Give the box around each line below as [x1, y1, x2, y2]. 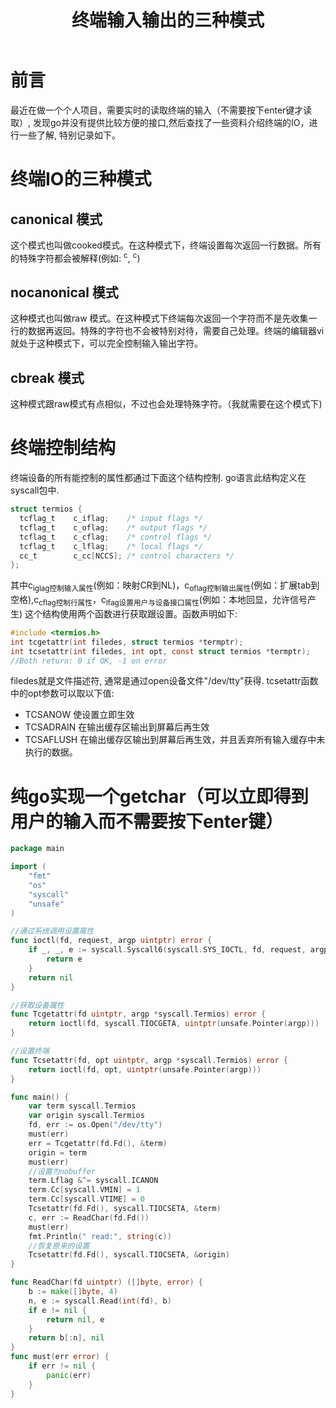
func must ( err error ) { [10, 1352, 110, 1362]
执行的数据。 [24, 746, 78, 758]
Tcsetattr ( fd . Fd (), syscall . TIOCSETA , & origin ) [28, 1250, 230, 1260]
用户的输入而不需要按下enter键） [10, 810, 284, 833]
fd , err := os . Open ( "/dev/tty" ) [28, 1120, 163, 1130]
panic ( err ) [46, 1370, 92, 1380]
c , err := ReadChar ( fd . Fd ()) [28, 1212, 150, 1223]
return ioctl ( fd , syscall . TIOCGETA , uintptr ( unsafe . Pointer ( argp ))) [28, 1019, 320, 1029]
